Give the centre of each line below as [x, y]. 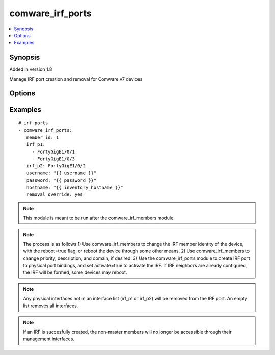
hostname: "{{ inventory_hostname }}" [75, 187]
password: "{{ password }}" [61, 180]
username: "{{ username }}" [61, 173]
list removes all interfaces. [51, 306]
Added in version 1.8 [31, 69]
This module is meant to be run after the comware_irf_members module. [99, 218]
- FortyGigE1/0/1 [53, 151]
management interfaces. [49, 339]
